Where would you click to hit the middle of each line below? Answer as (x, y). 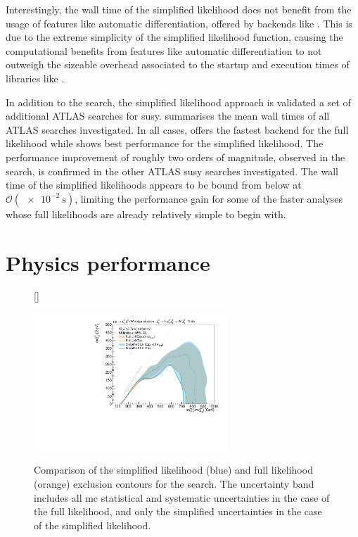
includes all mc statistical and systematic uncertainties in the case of (182, 497)
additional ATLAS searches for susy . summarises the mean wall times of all (168, 116)
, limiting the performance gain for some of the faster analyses (209, 198)
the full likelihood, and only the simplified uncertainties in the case (178, 511)
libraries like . (35, 78)
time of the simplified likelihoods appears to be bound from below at (154, 185)
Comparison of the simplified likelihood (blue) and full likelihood (173, 470)
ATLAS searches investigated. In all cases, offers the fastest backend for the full (177, 129)
